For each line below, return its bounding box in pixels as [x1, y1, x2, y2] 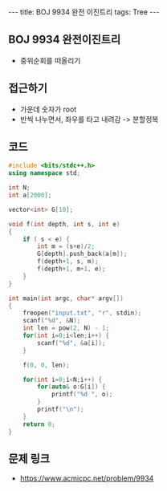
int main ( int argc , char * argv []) [8, 294, 124, 302]
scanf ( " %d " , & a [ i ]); [37, 339, 106, 347]
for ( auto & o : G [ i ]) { [37, 383, 106, 391]
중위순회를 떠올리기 [19, 55, 81, 65]
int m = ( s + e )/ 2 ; [37, 242, 95, 250]
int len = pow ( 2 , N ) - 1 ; [22, 324, 110, 332]
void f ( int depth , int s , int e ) [8, 220, 120, 228]
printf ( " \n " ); [37, 405, 84, 414]
